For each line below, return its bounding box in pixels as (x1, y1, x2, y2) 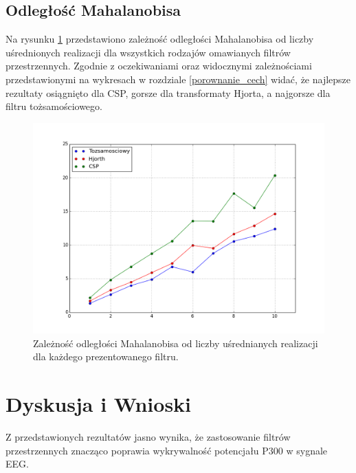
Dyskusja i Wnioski (5, 390, 192, 418)
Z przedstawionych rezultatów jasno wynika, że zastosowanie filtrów (5, 430, 291, 444)
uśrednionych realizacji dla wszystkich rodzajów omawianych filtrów (5, 45, 291, 59)
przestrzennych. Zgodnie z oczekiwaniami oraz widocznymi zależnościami (5, 58, 312, 73)
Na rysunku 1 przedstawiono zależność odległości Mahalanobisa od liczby (5, 32, 314, 46)
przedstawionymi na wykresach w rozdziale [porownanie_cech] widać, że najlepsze (5, 71, 351, 86)
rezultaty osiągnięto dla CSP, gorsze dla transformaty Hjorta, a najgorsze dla (5, 85, 331, 100)
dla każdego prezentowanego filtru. (33, 349, 179, 364)
